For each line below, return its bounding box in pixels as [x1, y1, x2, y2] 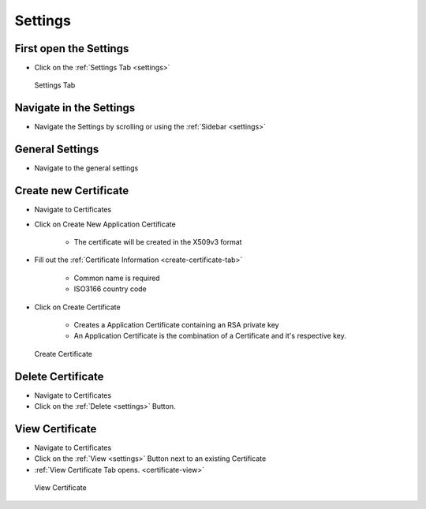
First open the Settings [14, 42, 129, 55]
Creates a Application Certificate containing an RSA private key [73, 320, 279, 329]
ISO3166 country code [73, 284, 148, 294]
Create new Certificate [14, 184, 129, 197]
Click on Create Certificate [34, 302, 121, 312]
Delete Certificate [14, 369, 104, 383]
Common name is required [73, 273, 161, 283]
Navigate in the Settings [14, 101, 136, 114]
